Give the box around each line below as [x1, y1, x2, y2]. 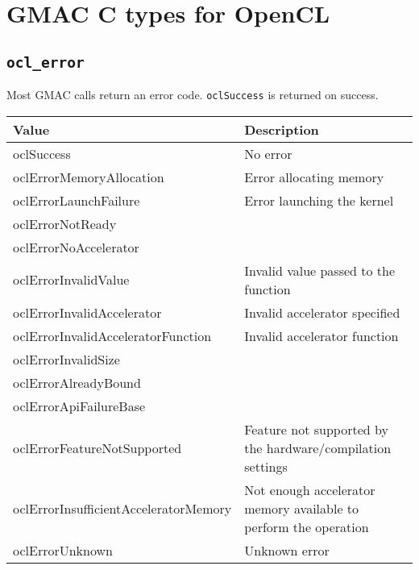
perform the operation [244, 517, 369, 536]
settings [244, 456, 288, 476]
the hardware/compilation [244, 438, 392, 457]
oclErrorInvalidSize [13, 349, 120, 368]
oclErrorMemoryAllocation [13, 167, 164, 186]
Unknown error [244, 540, 330, 560]
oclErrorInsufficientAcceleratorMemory [13, 498, 232, 518]
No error [244, 144, 292, 163]
